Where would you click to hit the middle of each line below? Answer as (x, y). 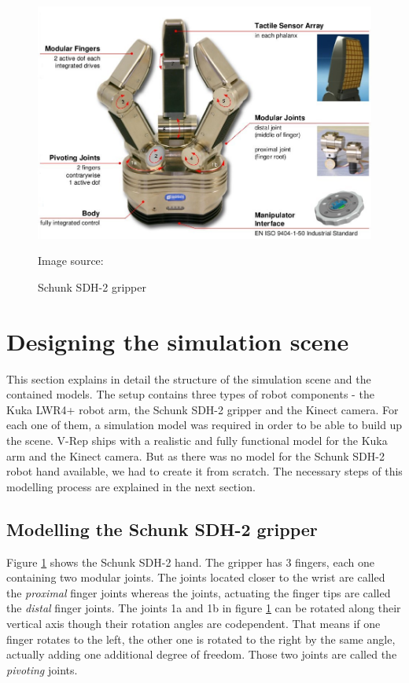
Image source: (71, 261)
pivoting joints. (42, 669)
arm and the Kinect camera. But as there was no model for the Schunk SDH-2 (195, 455)
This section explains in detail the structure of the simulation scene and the (189, 378)
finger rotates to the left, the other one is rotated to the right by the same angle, (201, 639)
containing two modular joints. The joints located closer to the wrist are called (196, 577)
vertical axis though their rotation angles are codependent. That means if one (193, 623)
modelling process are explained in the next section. (131, 486)
